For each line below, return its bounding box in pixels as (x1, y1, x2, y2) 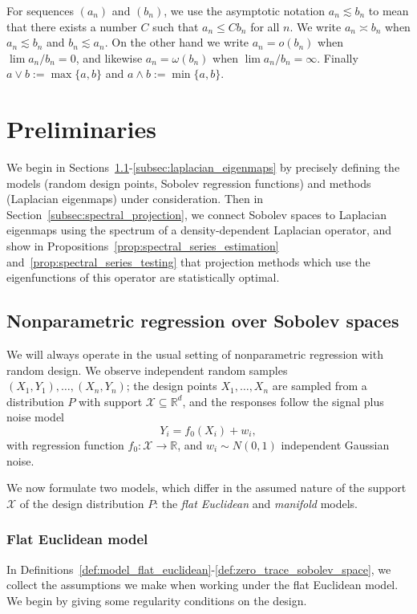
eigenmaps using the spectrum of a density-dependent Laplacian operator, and (6, 222, 392, 238)
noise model (6, 409, 65, 425)
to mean (368, 2, 409, 18)
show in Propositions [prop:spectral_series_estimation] (6, 238, 279, 254)
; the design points (126, 377, 217, 394)
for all (250, 18, 280, 35)
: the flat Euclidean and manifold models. (155, 494, 358, 511)
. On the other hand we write (104, 34, 249, 51)
